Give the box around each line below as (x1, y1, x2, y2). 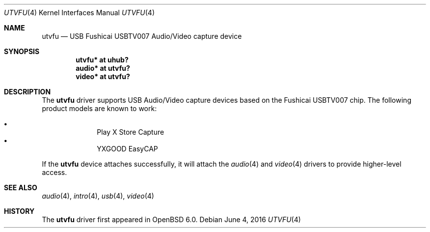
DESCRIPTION (4, 87, 51, 96)
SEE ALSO (4, 183, 37, 192)
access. (42, 168, 67, 176)
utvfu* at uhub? (76, 56, 129, 64)
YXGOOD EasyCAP (97, 145, 158, 153)
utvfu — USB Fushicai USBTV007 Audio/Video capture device (42, 32, 242, 40)
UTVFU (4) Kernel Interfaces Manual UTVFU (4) (4, 8, 155, 17)
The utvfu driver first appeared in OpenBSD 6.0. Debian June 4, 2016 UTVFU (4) (42, 215, 301, 224)
